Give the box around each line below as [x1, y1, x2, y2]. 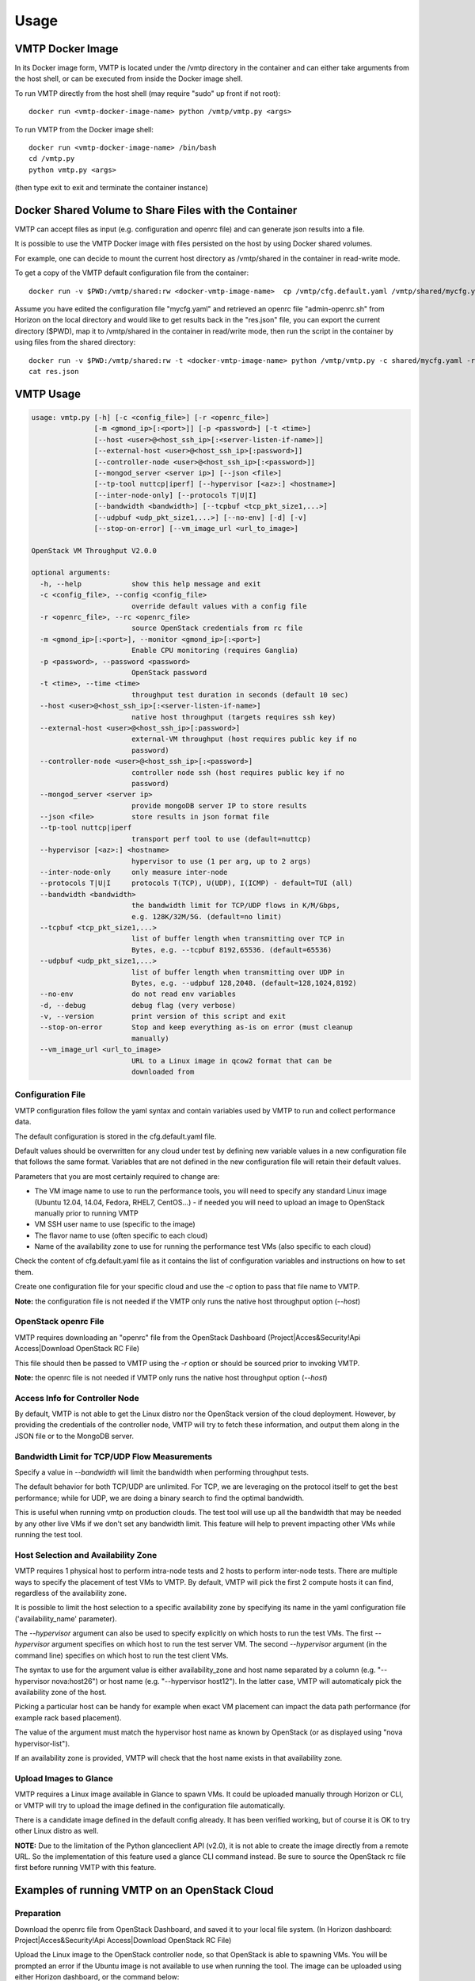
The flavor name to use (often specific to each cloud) [34, 1231, 208, 1240]
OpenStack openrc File [14, 1316, 104, 1327]
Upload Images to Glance [14, 1773, 114, 1784]
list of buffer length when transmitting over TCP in [131, 934, 344, 943]
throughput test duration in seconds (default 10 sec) [131, 690, 349, 699]
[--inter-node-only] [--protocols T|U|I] [93, 490, 257, 499]
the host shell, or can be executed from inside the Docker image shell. [14, 74, 243, 83]
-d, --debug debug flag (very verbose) [40, 1001, 237, 1010]
